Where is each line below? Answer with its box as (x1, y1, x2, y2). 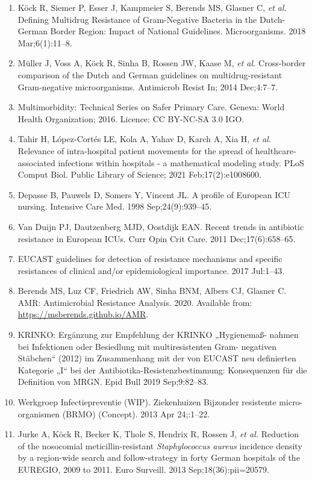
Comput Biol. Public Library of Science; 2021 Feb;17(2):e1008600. (17, 168, 261, 181)
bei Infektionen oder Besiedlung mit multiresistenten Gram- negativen (17, 340, 276, 352)
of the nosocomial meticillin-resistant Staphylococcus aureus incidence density (17, 439, 302, 452)
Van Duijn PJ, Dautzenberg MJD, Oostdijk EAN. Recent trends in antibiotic (17, 220, 304, 232)
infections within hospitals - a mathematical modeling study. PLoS (58, 156, 304, 169)
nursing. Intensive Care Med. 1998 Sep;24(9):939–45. (17, 200, 212, 213)
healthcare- (255, 144, 296, 157)
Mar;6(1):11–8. (17, 36, 72, 49)
